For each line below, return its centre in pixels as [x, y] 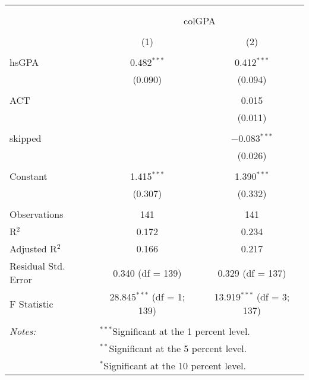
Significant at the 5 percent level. [178, 348]
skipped [26, 138]
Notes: [23, 331]
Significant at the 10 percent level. [175, 365]
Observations [37, 214]
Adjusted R [33, 248]
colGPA [200, 20]
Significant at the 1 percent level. [181, 331]
